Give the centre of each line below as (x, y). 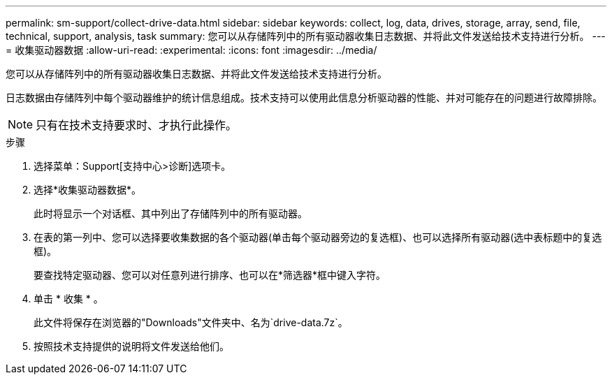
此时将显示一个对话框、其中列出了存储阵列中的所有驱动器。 (170, 213)
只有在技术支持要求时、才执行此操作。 (137, 125)
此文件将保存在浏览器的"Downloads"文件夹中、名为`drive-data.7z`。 (191, 322)
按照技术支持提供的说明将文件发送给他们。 (131, 346)
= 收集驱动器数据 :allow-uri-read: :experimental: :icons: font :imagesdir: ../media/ (191, 50)
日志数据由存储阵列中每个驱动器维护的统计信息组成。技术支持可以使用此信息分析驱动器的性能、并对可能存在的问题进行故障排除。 (304, 97)
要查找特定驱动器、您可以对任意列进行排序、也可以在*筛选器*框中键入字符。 (210, 275)
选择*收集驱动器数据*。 (88, 190)
